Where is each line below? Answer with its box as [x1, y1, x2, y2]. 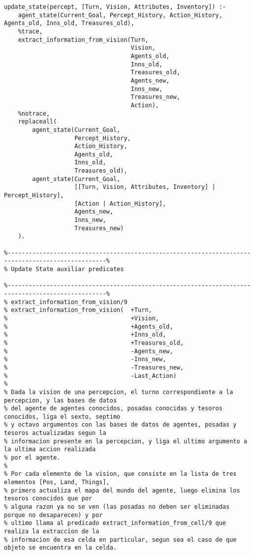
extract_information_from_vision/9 [11, 298, 127, 306]
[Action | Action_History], [74, 200, 166, 207]
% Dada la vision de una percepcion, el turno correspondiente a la [4, 388, 233, 396]
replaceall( [18, 118, 57, 125]
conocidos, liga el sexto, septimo [4, 413, 121, 420]
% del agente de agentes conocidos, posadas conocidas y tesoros [4, 405, 222, 412]
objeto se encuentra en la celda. [4, 544, 117, 552]
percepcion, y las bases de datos [4, 397, 117, 404]
